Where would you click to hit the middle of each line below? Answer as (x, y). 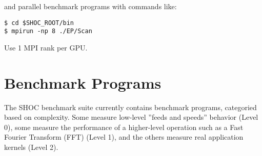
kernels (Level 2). (31, 147)
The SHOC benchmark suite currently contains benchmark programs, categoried (130, 107)
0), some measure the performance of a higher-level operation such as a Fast (124, 127)
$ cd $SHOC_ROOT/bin (39, 23)
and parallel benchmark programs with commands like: (90, 6)
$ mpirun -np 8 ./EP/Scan (48, 31)
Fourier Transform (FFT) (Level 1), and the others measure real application (124, 137)
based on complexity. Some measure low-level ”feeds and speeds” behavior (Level (131, 117)
